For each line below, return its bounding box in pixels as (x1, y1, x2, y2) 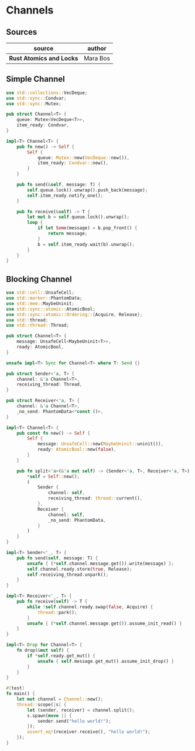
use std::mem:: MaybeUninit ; (6, 300, 75, 306)
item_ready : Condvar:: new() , (37, 160, 109, 166)
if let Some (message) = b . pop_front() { (37, 225, 138, 231)
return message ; (47, 230, 88, 237)
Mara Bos (84, 54, 110, 62)
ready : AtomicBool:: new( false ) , (37, 447, 117, 452)
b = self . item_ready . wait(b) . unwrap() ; (37, 242, 135, 247)
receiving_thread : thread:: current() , (47, 495, 143, 501)
